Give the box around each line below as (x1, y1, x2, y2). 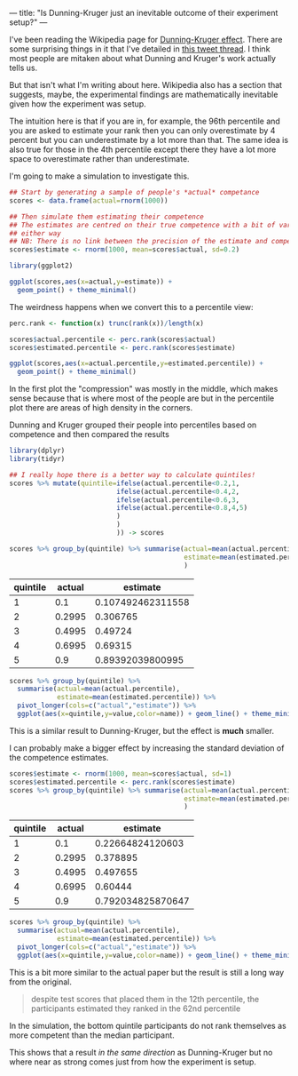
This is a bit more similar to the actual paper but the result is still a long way (9, 967, 285, 977)
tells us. (9, 62, 38, 73)
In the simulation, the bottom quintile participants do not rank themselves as (9, 1020, 286, 1031)
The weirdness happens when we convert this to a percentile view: (9, 301, 255, 312)
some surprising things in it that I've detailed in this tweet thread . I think (9, 44, 271, 54)
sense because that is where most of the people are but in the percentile (9, 393, 275, 403)
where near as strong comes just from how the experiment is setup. (9, 1056, 257, 1067)
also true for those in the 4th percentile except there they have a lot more (9, 144, 277, 155)
